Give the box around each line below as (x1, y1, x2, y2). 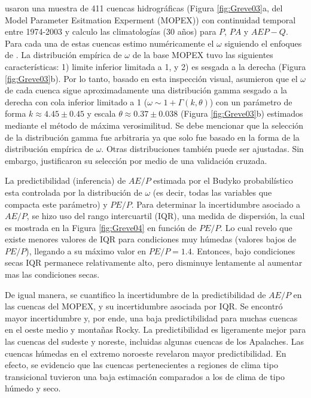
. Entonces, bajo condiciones (191, 244, 295, 257)
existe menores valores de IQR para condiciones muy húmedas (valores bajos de (5, 233, 297, 245)
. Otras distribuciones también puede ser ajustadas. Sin (101, 142, 304, 155)
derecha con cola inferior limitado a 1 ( (5, 95, 148, 108)
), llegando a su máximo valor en (26, 244, 147, 257)
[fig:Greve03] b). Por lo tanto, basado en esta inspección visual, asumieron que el (5, 72, 298, 84)
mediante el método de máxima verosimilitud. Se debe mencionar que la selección (5, 119, 304, 131)
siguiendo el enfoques (224, 37, 302, 49)
